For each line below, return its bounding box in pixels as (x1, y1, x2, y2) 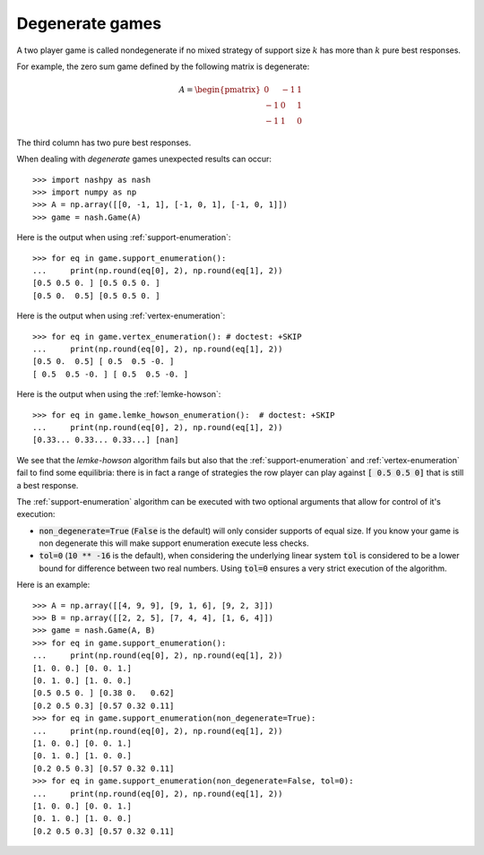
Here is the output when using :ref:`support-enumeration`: (16, 232, 231, 243)
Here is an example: (16, 579, 91, 591)
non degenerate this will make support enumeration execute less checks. (39, 538, 309, 548)
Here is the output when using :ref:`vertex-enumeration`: (16, 310, 226, 322)
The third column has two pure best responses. (16, 137, 192, 148)
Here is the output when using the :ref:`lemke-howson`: (16, 389, 221, 400)
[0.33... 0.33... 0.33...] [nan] (32, 435, 179, 445)
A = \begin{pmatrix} (178, 85, 262, 95)
